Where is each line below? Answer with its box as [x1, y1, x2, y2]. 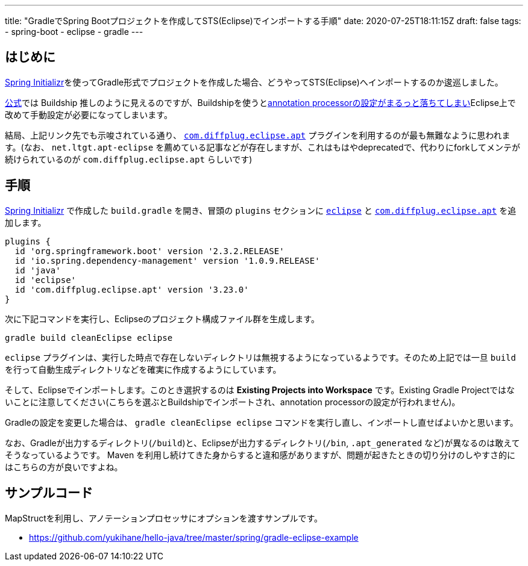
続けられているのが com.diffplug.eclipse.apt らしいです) [5, 154, 253, 164]
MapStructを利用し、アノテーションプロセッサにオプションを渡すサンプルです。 [5, 512, 322, 523]
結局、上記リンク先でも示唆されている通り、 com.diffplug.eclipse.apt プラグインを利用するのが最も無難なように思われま [5, 129, 511, 140]
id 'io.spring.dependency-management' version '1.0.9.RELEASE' [14, 255, 320, 266]
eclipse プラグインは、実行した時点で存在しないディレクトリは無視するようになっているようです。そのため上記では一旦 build [5, 352, 516, 362]
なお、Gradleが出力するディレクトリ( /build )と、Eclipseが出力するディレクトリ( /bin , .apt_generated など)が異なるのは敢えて [5, 437, 520, 448]
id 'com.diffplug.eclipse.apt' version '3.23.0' [14, 284, 249, 294]
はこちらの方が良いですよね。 [5, 461, 123, 472]
